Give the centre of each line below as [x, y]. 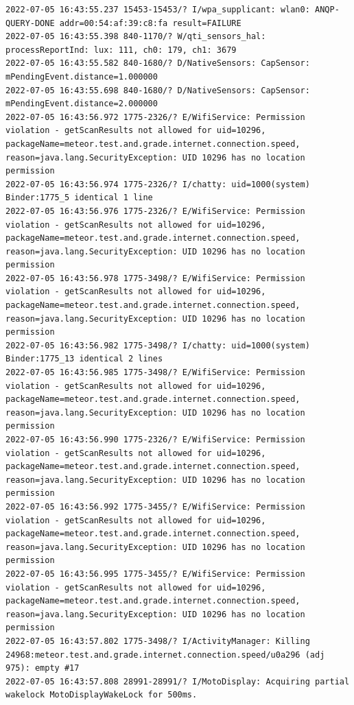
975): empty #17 [43, 668]
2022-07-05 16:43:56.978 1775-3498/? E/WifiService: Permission [155, 278]
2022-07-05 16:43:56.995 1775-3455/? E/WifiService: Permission [155, 574]
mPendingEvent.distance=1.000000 [82, 76]
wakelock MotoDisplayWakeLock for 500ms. [102, 695]
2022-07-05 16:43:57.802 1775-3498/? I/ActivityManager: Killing [158, 641]
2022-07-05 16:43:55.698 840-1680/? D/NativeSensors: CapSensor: [158, 90]
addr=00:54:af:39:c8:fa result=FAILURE [150, 23]
